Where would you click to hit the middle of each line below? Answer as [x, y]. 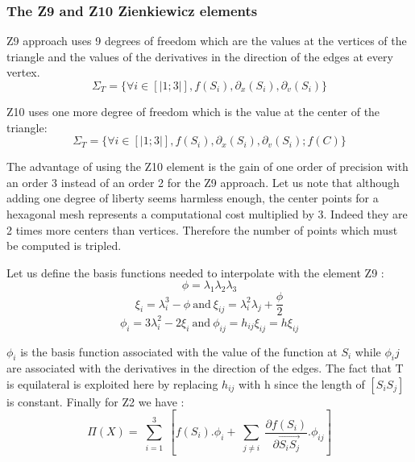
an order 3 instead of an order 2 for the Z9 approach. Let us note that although [203, 182]
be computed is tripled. [64, 246]
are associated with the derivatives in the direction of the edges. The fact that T [205, 368]
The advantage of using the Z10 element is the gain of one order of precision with [207, 166]
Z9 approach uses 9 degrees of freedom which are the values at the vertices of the [207, 41]
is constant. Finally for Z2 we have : [95, 401]
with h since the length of [302, 383]
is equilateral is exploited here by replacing [112, 383]
